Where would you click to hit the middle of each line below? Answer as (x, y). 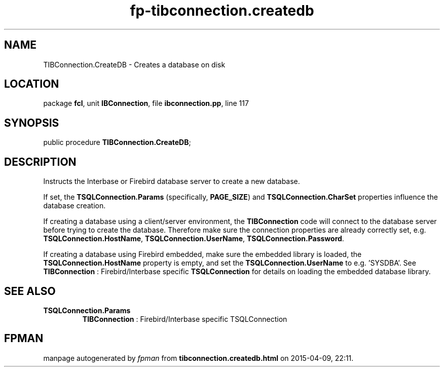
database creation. (75, 206)
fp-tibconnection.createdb (222, 11)
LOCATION (32, 84)
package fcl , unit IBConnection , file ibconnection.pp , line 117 (146, 103)
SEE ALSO (30, 291)
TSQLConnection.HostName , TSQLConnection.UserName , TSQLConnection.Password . (194, 239)
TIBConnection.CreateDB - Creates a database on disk (134, 64)
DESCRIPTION (40, 162)
